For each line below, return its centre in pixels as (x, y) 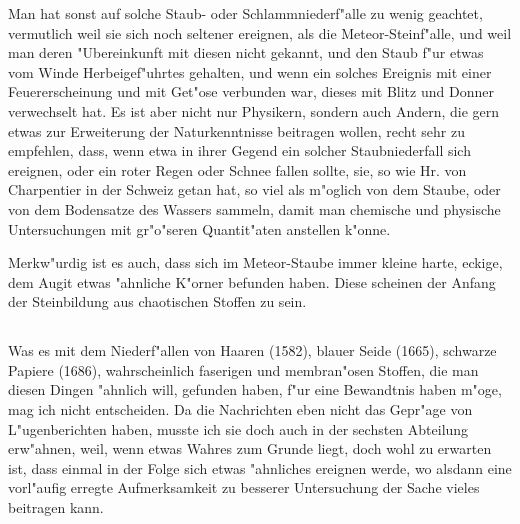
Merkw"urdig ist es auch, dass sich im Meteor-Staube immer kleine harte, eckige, (255, 262)
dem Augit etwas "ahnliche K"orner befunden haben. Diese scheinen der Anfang (252, 281)
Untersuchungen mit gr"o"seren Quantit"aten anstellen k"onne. (199, 228)
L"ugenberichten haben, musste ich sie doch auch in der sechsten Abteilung (238, 428)
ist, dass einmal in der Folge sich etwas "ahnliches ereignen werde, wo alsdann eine (260, 467)
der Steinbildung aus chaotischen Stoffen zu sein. (157, 301)
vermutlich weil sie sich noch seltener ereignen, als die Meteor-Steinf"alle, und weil (260, 32)
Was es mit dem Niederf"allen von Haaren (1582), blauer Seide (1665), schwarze (252, 350)
